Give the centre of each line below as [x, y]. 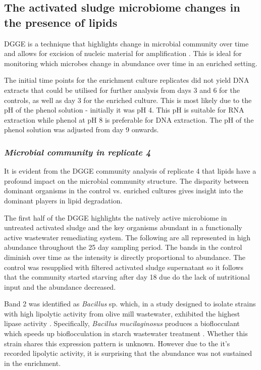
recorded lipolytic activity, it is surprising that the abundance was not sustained [128, 353]
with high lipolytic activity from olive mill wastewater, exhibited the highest [122, 313]
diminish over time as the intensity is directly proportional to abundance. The [125, 257]
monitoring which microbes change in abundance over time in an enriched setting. [131, 63]
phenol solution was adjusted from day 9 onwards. [82, 129]
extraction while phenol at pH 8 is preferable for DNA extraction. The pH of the [129, 119]
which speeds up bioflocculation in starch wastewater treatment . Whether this [126, 333]
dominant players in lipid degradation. [63, 200]
